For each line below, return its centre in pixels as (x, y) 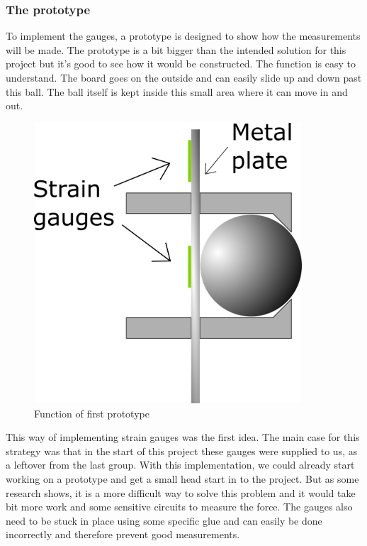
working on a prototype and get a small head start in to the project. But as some (182, 479)
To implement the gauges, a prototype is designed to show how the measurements (183, 36)
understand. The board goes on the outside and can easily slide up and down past (184, 77)
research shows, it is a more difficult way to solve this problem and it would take (181, 492)
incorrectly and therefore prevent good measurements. (123, 534)
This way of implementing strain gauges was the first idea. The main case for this (183, 437)
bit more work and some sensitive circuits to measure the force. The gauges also (179, 507)
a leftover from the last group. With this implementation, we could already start (180, 465)
